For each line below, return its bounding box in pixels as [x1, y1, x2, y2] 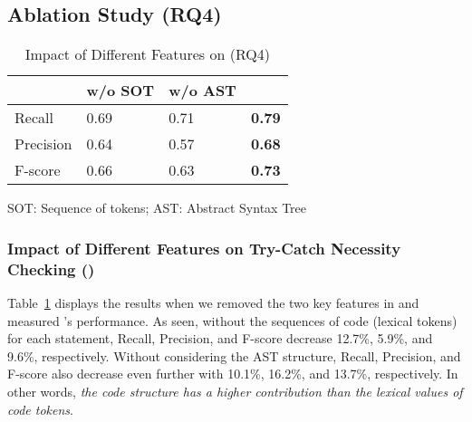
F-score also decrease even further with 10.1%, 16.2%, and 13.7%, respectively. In [7, 364, 458, 383]
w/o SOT [86, 80, 155, 101]
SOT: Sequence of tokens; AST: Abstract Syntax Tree [7, 198, 307, 217]
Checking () [7, 257, 95, 280]
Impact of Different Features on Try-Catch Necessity [7, 236, 401, 259]
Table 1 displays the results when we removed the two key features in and [7, 293, 419, 312]
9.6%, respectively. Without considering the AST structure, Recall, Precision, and [7, 346, 461, 365]
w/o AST [169, 80, 236, 101]
